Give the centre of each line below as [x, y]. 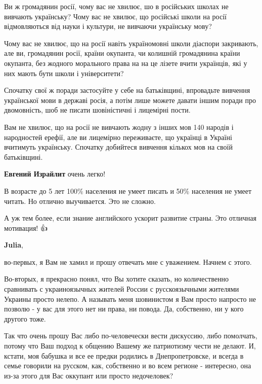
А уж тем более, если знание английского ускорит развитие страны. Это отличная [130, 218]
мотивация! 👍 [26, 228]
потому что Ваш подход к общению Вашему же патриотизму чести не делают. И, [130, 346]
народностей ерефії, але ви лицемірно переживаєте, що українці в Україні [118, 137]
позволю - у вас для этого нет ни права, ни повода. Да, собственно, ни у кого [124, 309]
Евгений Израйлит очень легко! [55, 174]
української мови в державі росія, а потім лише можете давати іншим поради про [130, 100]
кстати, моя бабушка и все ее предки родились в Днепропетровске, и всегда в [124, 355]
